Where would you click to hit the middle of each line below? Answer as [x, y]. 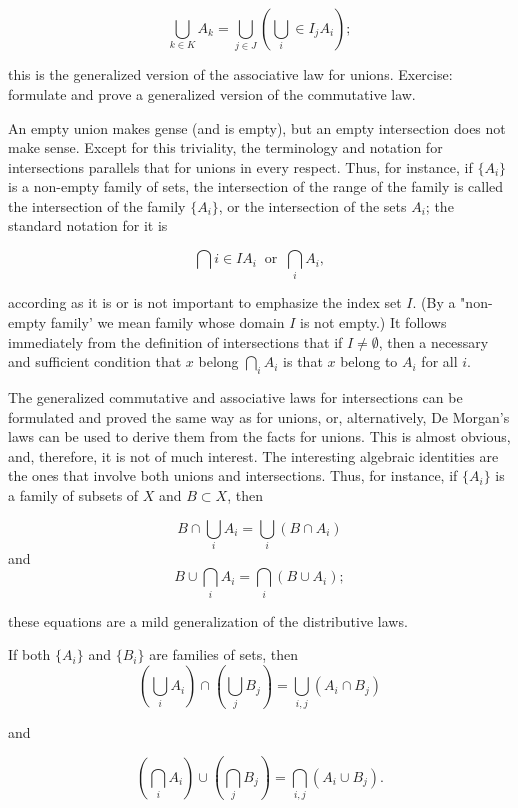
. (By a [434, 302]
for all [439, 361]
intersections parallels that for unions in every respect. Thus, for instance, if [240, 166]
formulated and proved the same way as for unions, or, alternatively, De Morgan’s [259, 416]
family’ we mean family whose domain [167, 322]
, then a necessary [433, 341]
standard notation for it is [88, 225]
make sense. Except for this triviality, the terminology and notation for [225, 147]
